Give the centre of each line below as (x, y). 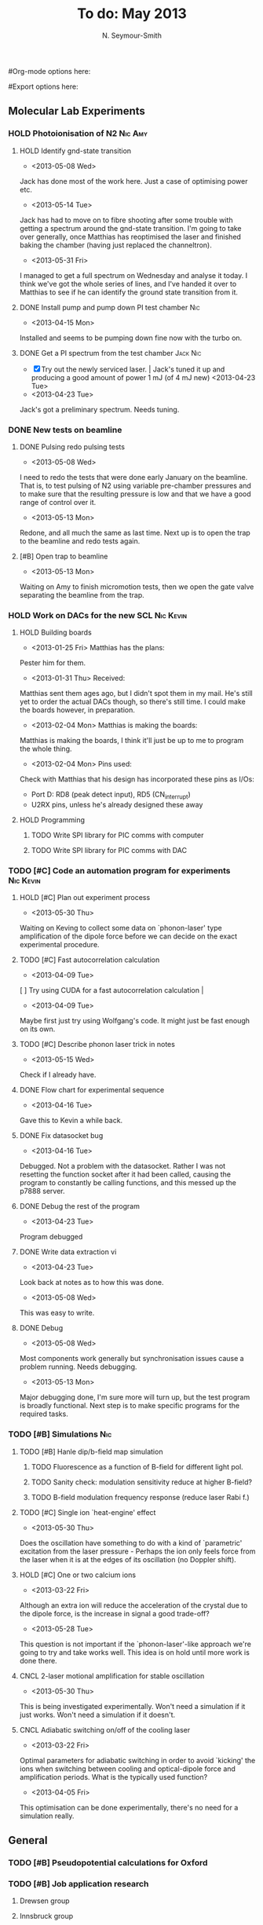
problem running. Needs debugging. (78, 1367)
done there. (38, 1660)
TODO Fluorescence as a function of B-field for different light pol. (137, 1466)
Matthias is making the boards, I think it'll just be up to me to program (131, 741)
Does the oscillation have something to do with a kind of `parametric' (131, 1543)
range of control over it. (58, 502)
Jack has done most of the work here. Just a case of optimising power (133, 181)
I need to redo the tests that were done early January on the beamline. (133, 477)
